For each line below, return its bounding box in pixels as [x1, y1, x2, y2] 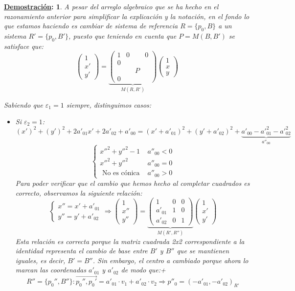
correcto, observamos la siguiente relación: [15, 187, 142, 198]
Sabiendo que [4, 100, 43, 110]
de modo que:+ [121, 265, 166, 275]
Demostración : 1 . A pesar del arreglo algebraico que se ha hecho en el [4, 1, 219, 11]
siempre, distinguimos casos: [66, 100, 152, 110]
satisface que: [4, 41, 44, 51]
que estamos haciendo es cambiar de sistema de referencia [4, 21, 178, 31]
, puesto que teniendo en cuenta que [68, 30, 177, 41]
